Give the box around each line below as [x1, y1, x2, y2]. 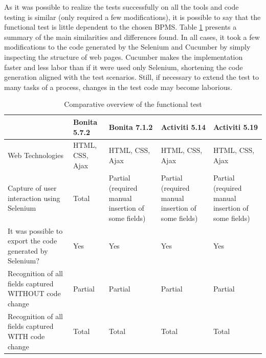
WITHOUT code [8, 288, 61, 299]
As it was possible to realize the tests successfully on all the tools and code [4, 2, 239, 12]
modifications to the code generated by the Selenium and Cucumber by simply [4, 41, 251, 52]
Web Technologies [8, 149, 63, 160]
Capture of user [8, 183, 57, 193]
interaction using [8, 192, 60, 203]
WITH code [8, 331, 45, 342]
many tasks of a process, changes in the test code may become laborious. [4, 81, 232, 92]
